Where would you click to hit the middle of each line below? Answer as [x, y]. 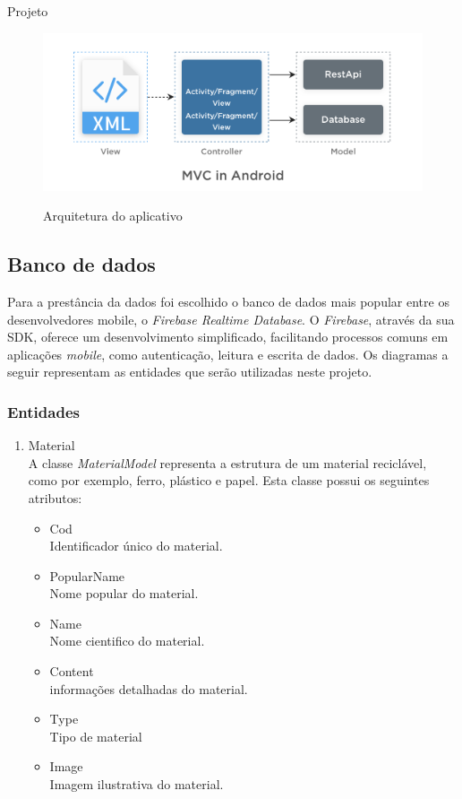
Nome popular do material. [124, 593]
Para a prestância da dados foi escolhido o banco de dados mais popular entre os [228, 301]
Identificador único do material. [136, 546]
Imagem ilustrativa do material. [137, 784]
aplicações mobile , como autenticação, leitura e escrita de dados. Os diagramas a [228, 354]
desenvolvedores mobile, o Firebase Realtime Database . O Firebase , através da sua [231, 319]
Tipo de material [96, 736]
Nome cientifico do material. [127, 641]
